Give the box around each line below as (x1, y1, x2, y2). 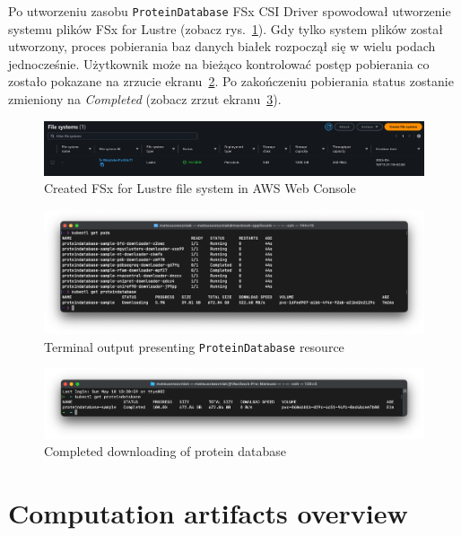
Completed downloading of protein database (44, 442, 287, 461)
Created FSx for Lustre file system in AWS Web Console (44, 179, 356, 198)
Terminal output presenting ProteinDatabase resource (44, 337, 344, 356)
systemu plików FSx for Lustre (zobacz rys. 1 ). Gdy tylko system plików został (8, 19, 443, 38)
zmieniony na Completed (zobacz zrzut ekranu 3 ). (8, 90, 282, 109)
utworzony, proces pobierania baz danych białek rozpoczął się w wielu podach (8, 37, 436, 56)
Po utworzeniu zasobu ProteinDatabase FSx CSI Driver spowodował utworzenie (8, 2, 451, 20)
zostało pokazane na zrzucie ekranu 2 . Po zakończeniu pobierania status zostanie (8, 72, 454, 91)
